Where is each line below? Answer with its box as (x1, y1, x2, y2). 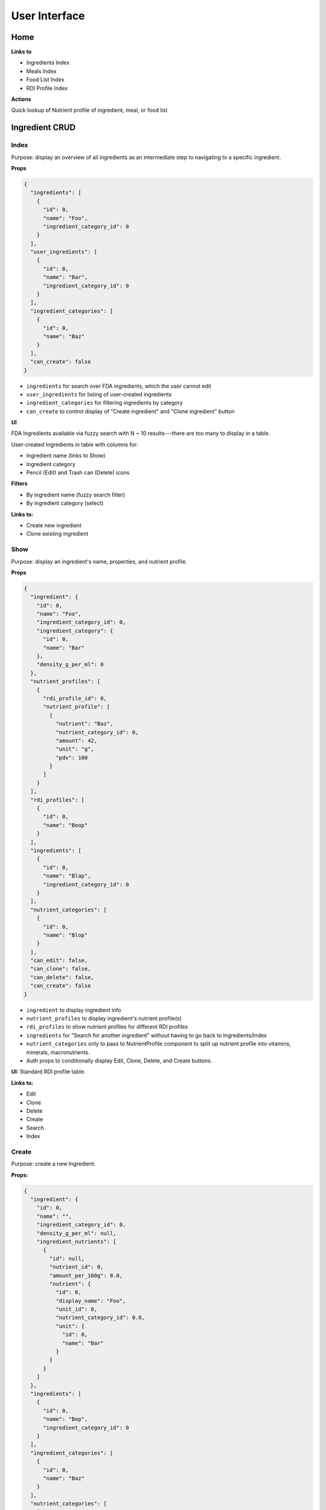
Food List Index (26, 76, 65, 83)
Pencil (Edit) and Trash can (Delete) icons (26, 469, 130, 477)
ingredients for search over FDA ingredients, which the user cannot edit (26, 382, 211, 390)
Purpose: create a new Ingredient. (11, 1160, 96, 1168)
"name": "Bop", (43, 1416, 88, 1422)
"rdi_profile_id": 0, (43, 695, 107, 702)
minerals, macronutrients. (26, 1049, 90, 1056)
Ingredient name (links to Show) (26, 452, 106, 459)
